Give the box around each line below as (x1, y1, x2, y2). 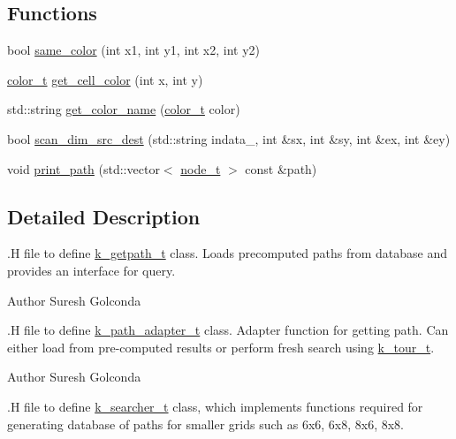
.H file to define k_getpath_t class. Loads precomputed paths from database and (7, 244, 448, 262)
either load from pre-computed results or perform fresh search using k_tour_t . (7, 337, 435, 356)
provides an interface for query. (7, 261, 176, 279)
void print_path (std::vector (7, 159, 160, 178)
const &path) (245, 159, 317, 178)
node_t (180, 159, 221, 178)
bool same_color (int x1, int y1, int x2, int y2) (7, 41, 260, 59)
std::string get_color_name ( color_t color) (7, 100, 240, 118)
